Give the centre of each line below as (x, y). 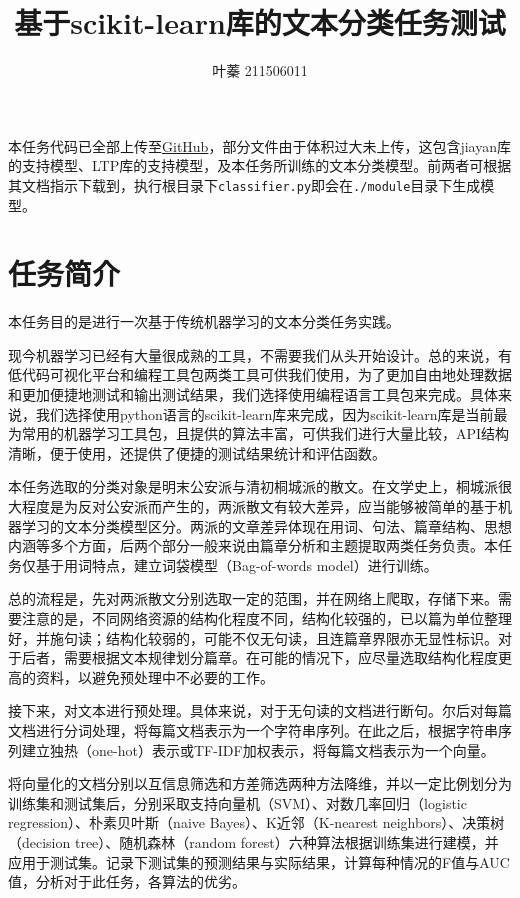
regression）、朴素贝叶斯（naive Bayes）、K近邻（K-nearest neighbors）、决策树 (256, 822)
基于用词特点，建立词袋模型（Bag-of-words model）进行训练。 (236, 564)
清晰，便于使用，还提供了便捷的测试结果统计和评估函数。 (197, 452)
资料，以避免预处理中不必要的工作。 (154, 676)
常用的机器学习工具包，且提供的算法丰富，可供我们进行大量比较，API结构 (265, 433)
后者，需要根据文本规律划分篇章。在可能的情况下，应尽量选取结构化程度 (259, 657)
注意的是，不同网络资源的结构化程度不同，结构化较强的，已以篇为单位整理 (266, 618)
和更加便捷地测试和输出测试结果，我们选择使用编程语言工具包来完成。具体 (253, 394)
